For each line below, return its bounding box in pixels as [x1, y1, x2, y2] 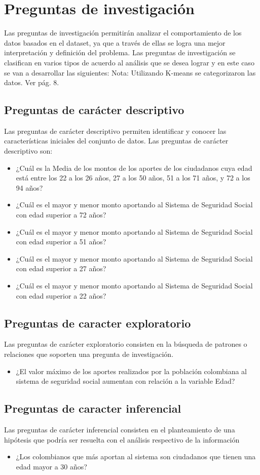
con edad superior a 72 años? [16, 209, 106, 220]
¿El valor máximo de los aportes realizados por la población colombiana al [16, 366, 247, 376]
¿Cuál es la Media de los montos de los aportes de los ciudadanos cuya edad [16, 162, 252, 173]
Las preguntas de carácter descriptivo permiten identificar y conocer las [4, 125, 227, 136]
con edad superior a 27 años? [16, 263, 106, 274]
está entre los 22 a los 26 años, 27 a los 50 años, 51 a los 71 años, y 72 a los [16, 172, 250, 183]
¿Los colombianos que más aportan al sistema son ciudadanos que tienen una [16, 451, 256, 462]
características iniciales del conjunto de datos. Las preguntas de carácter [4, 135, 229, 146]
